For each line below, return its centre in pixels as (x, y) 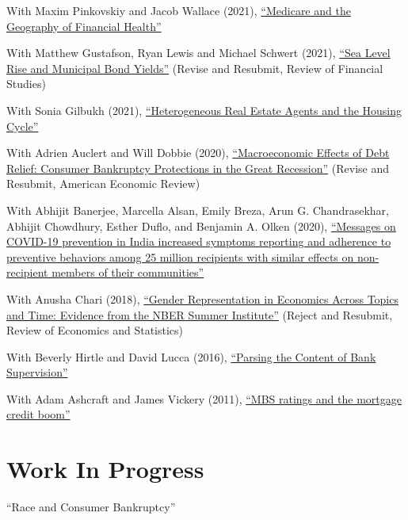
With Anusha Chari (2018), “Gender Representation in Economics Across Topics (202, 298)
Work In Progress (105, 469)
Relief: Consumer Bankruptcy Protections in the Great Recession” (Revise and (198, 168)
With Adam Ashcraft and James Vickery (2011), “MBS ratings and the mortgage (204, 398)
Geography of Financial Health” (84, 26)
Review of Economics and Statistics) (95, 330)
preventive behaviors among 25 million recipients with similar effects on (180, 256)
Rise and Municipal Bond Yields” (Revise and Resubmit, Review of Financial (195, 68)
